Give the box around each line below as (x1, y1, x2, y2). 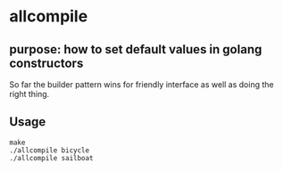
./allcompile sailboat (9, 153, 94, 162)
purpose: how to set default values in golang (9, 42, 262, 57)
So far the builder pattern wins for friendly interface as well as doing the (9, 79, 274, 90)
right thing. (9, 89, 50, 99)
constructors (9, 55, 84, 70)
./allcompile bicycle (9, 145, 90, 155)
